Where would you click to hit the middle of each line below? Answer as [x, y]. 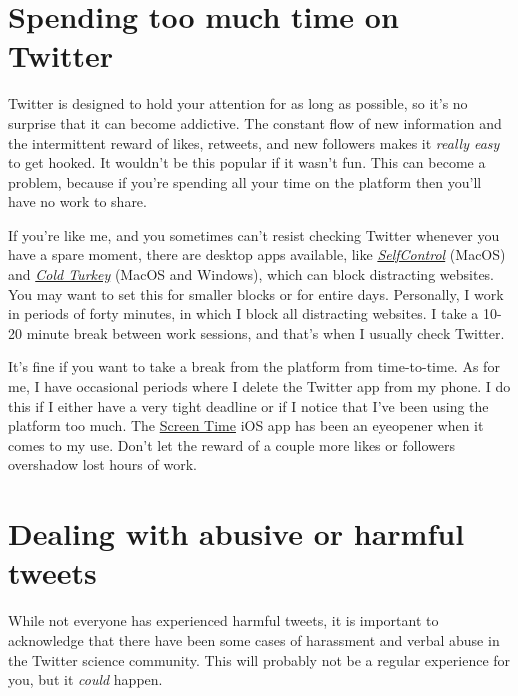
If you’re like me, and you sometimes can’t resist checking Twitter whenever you [254, 234]
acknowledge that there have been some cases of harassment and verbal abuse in [254, 639]
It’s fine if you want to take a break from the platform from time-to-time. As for [254, 366]
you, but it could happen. [85, 679]
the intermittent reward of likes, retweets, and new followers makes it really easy [254, 142]
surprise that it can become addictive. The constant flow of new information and [255, 122]
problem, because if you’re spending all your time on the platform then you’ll [245, 181]
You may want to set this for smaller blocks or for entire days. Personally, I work [256, 293]
